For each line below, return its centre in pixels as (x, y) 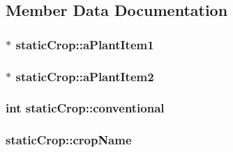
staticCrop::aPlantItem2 (85, 76)
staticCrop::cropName (69, 140)
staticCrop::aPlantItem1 (85, 44)
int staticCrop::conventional (85, 108)
